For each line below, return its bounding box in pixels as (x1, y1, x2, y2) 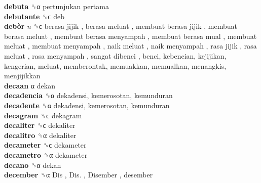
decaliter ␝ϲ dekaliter (4, 120, 76, 130)
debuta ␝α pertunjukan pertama (4, 1, 109, 11)
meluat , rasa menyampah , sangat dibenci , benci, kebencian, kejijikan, (4, 50, 227, 61)
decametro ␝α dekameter (4, 149, 88, 160)
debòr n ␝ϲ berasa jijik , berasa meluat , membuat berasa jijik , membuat (4, 21, 237, 31)
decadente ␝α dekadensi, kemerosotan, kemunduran (4, 100, 170, 110)
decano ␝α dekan (4, 159, 61, 170)
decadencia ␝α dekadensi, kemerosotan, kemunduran (4, 90, 173, 101)
